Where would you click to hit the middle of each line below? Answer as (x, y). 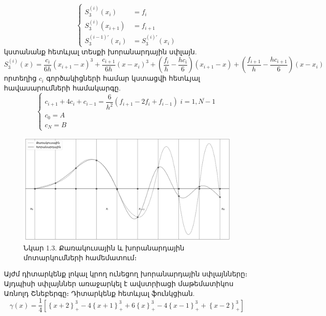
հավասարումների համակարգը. (62, 88)
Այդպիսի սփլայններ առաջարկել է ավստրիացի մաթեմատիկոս (119, 283)
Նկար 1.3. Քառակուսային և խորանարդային (104, 248)
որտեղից (20, 78)
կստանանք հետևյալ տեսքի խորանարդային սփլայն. (100, 51)
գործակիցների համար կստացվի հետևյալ (123, 78)
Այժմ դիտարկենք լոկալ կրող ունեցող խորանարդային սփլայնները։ (126, 274)
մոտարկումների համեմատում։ (80, 257)
